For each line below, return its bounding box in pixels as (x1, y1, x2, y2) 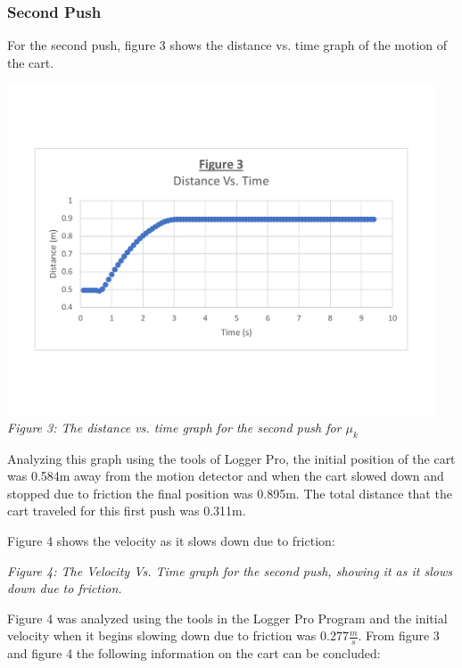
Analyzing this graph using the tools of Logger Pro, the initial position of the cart (7, 449, 456, 467)
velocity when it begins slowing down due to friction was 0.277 (7, 626, 349, 645)
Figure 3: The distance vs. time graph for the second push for (7, 417, 342, 436)
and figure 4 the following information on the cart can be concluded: (7, 644, 381, 663)
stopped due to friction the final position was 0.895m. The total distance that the (7, 483, 452, 502)
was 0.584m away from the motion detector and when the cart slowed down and (7, 466, 444, 485)
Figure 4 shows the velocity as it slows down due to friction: (7, 531, 335, 549)
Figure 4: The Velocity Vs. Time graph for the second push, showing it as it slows (7, 561, 452, 580)
